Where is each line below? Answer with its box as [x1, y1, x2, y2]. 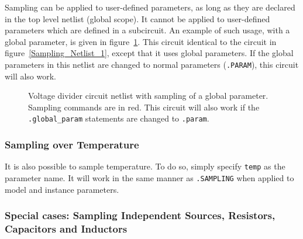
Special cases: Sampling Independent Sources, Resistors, [5, 208, 276, 223]
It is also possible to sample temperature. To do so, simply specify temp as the [5, 160, 285, 172]
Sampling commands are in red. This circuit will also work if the [28, 101, 260, 113]
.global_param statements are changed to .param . [28, 112, 209, 124]
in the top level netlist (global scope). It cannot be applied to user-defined [5, 12, 270, 25]
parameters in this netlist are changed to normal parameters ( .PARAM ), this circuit [5, 58, 299, 70]
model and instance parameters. [5, 183, 119, 195]
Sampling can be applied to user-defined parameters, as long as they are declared [5, 1, 295, 13]
